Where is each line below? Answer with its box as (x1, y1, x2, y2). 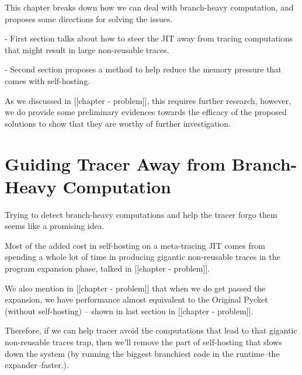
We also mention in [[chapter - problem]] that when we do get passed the (5, 282, 266, 294)
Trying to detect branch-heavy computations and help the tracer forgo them (5, 208, 277, 220)
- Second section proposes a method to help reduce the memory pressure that (5, 63, 282, 75)
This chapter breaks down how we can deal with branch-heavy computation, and (5, 1, 294, 13)
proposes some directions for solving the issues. (5, 12, 173, 25)
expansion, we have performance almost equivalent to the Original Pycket (5, 293, 268, 305)
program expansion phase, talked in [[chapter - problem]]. (5, 262, 210, 275)
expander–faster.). (5, 359, 69, 371)
